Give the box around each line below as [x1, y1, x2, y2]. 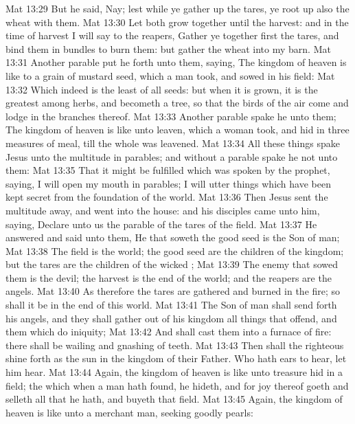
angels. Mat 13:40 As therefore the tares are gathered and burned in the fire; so [5, 284, 341, 298]
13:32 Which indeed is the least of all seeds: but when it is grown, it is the [5, 82, 318, 96]
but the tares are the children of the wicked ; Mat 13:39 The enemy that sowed [5, 257, 338, 271]
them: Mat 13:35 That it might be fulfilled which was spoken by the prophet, [5, 163, 330, 177]
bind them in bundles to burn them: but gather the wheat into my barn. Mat [5, 41, 331, 56]
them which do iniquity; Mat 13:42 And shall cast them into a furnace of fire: [5, 324, 332, 339]
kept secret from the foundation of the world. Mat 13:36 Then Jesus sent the [5, 190, 328, 204]
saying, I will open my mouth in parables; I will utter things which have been [5, 176, 331, 190]
